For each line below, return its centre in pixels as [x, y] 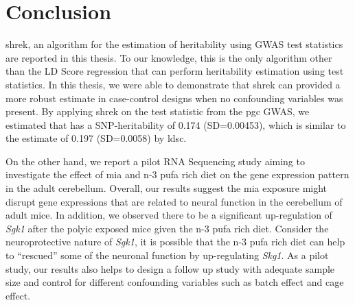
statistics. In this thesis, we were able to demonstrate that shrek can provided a [173, 84]
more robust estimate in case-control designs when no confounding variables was [174, 98]
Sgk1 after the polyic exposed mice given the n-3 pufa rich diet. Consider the [167, 228]
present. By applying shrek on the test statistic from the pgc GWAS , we [158, 111]
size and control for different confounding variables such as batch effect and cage [175, 282]
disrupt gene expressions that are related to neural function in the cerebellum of [174, 201]
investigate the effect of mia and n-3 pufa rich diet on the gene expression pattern [177, 174]
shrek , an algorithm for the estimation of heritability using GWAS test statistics [174, 44]
